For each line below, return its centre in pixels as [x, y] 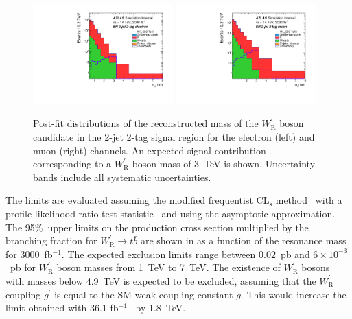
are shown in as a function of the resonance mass [243, 240]
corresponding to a [72, 164]
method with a [309, 200]
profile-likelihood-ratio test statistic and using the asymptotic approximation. [171, 213]
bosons [316, 267]
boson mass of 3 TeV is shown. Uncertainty [224, 164]
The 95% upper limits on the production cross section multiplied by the [157, 227]
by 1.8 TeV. [161, 308]
